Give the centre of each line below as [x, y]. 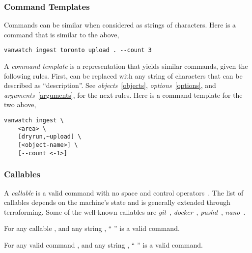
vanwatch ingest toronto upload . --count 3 [78, 50]
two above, [20, 104]
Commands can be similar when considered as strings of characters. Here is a [120, 25]
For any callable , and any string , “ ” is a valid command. [92, 228]
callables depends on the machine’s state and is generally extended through [117, 202]
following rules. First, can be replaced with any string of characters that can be [123, 75]
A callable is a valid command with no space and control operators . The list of [124, 192]
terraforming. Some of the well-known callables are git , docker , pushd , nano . [125, 211]
